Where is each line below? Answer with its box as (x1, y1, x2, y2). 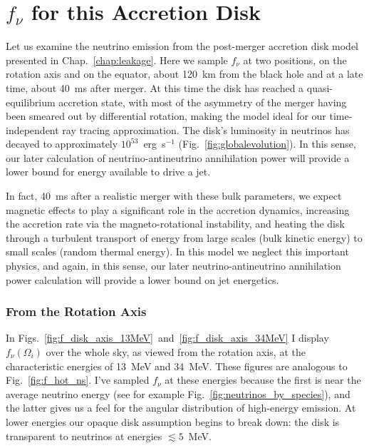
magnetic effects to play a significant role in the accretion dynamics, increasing (6, 202, 350, 217)
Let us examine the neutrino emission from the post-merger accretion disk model (6, 39, 359, 54)
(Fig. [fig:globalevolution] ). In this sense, (178, 136, 356, 151)
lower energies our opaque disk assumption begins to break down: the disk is (6, 414, 340, 429)
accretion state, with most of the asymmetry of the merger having (58, 94, 347, 109)
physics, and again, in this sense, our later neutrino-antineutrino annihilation (6, 258, 341, 273)
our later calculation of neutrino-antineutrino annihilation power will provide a (6, 150, 350, 165)
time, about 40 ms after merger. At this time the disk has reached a (6, 80, 304, 95)
